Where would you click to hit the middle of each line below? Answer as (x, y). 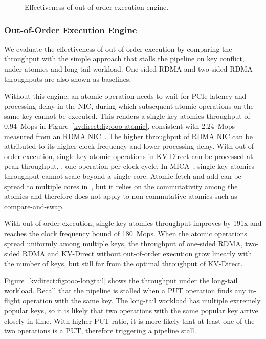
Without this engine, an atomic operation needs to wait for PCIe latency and (125, 96)
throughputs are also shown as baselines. (68, 78)
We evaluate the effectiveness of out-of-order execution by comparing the (118, 48)
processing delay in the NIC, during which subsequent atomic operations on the (129, 106)
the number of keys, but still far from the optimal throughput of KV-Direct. (124, 263)
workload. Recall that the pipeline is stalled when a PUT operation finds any (125, 290)
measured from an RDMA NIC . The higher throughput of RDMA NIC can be (128, 136)
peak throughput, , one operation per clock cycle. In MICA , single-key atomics (129, 166)
